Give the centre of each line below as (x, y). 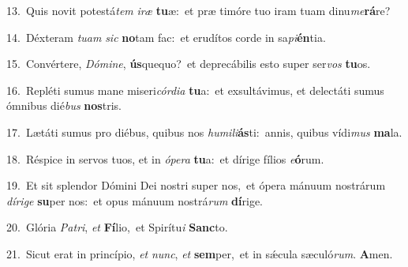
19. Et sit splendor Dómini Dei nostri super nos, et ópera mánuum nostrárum (196, 185)
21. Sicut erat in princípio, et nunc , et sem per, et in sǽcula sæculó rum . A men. (200, 253)
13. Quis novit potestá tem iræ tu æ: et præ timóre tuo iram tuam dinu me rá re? (198, 10)
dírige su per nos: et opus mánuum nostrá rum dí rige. (135, 200)
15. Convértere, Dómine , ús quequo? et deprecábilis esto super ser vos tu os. (189, 64)
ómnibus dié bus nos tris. (64, 105)
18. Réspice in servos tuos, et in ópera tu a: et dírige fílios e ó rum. (165, 158)
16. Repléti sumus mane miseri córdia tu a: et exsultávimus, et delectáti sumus (195, 90)
